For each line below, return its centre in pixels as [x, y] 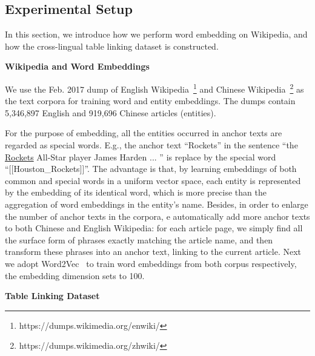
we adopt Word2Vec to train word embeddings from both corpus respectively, [151, 263]
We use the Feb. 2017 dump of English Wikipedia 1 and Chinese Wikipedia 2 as [154, 88]
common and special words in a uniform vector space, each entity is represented [153, 180]
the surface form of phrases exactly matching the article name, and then [139, 239]
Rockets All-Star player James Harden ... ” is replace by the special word [141, 157]
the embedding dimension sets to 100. [75, 275]
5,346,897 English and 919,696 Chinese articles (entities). [111, 112]
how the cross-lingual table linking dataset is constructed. [112, 46]
